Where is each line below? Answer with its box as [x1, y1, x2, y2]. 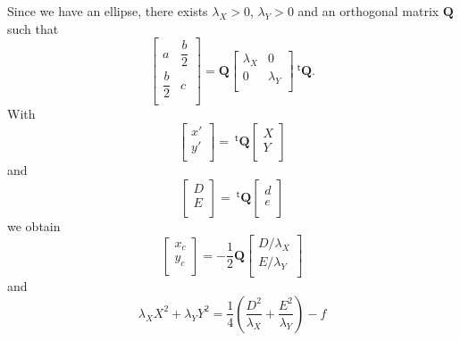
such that [7, 19, 59, 37]
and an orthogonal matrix [297, 2, 439, 20]
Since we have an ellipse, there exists [7, 2, 208, 20]
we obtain [7, 216, 61, 235]
